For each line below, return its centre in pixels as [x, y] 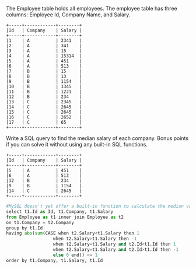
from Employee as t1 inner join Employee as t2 [65, 217]
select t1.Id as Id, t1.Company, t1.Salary [60, 212]
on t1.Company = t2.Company [40, 222]
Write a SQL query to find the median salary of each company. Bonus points [97, 138]
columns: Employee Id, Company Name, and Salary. [68, 15]
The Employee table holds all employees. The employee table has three [92, 8]
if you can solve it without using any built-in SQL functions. [77, 144]
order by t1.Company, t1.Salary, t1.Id [55, 260]
